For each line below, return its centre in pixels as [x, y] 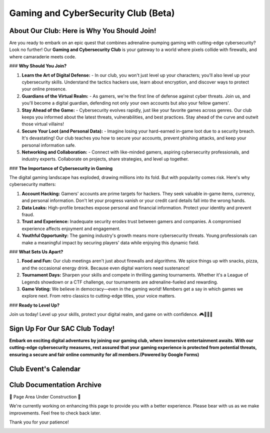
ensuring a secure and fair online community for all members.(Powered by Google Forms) [104, 354]
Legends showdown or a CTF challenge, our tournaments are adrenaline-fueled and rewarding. [120, 282]
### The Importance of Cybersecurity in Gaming [61, 168]
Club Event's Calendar [45, 369]
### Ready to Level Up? [34, 305]
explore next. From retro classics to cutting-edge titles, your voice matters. [99, 296]
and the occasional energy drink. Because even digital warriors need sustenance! [106, 268]
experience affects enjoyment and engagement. [71, 228]
